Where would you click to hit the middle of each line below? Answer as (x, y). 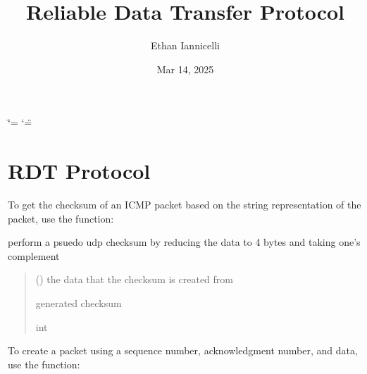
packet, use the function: (61, 218)
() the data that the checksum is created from (134, 279)
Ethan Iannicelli (185, 45)
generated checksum (79, 303)
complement (34, 255)
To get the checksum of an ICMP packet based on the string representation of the (185, 205)
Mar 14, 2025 (185, 69)
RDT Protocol (79, 171)
